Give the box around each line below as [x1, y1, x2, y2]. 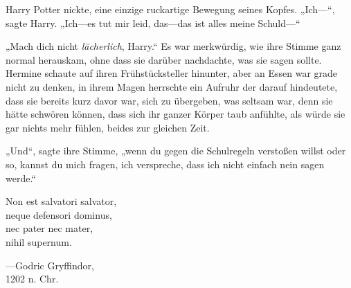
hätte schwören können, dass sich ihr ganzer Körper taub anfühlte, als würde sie [6, 107, 345, 121]
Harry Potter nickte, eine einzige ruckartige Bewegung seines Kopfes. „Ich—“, [6, 2, 335, 16]
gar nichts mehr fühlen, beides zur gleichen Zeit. [6, 120, 210, 134]
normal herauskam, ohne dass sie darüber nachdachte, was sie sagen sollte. [6, 52, 322, 66]
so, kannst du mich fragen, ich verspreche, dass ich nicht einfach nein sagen [6, 156, 325, 171]
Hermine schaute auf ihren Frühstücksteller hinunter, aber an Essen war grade [6, 66, 338, 80]
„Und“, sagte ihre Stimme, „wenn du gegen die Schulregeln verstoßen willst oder [6, 143, 346, 158]
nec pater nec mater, [6, 221, 93, 235]
